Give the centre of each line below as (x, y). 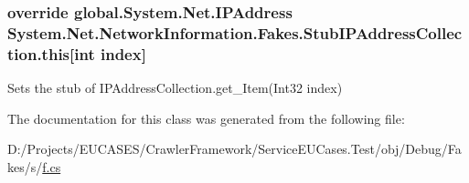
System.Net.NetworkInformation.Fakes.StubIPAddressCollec (235, 32)
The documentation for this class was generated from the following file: (206, 118)
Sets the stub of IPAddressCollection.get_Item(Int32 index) (175, 88)
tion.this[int (51, 53)
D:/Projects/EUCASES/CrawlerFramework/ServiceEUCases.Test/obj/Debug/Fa (234, 149)
